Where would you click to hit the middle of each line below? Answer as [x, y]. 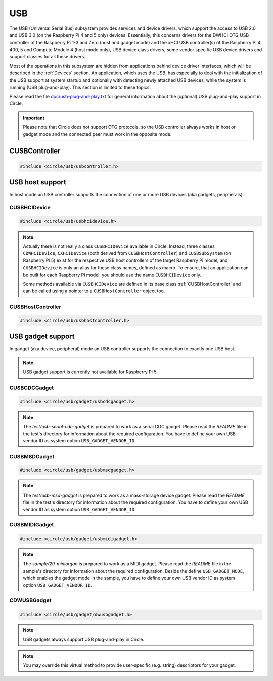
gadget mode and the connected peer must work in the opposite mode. [97, 134]
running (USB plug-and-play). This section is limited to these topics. [80, 87]
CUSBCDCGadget [32, 388]
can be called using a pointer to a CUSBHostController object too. [94, 291]
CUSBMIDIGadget [32, 525]
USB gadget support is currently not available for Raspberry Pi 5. [90, 372]
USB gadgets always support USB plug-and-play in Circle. [83, 639]
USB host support [38, 182]
